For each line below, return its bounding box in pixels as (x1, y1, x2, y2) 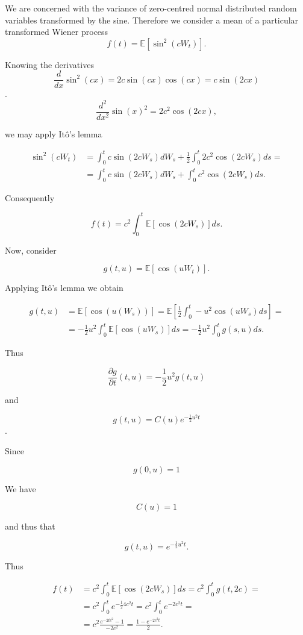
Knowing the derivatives (5, 58, 94, 70)
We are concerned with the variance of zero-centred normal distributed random (5, 2, 297, 14)
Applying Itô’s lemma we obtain (5, 281, 123, 294)
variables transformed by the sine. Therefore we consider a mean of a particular (5, 13, 299, 26)
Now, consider (5, 243, 57, 256)
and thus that (5, 520, 55, 533)
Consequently (5, 191, 55, 204)
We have (5, 482, 36, 495)
